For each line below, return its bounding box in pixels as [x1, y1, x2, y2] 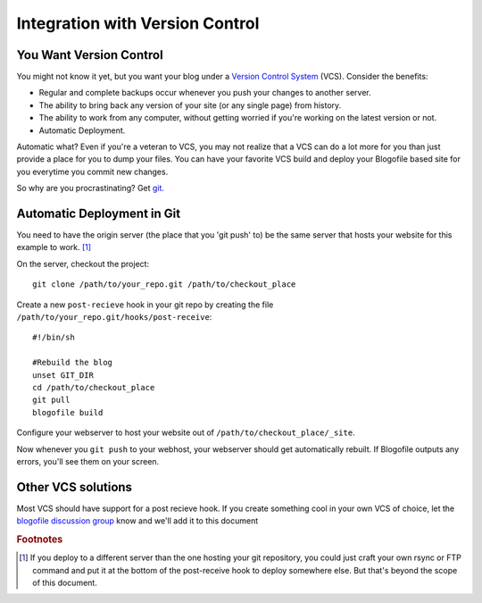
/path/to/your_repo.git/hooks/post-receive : [16, 312, 212, 322]
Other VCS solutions [16, 479, 133, 495]
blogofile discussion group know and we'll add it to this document [16, 515, 259, 526]
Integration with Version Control [16, 13, 260, 33]
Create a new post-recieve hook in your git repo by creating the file [16, 299, 274, 310]
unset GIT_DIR [32, 370, 94, 380]
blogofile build [32, 407, 104, 417]
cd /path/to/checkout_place [32, 382, 155, 392]
